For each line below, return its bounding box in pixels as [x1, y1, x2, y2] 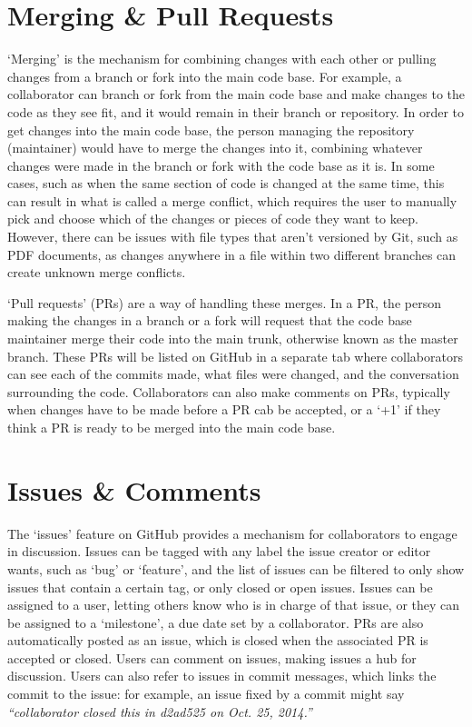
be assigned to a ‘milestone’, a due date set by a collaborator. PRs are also [7, 612, 424, 632]
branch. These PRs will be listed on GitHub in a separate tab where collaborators [7, 346, 463, 365]
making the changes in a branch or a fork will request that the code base [7, 311, 412, 330]
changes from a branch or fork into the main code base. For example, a [7, 66, 402, 85]
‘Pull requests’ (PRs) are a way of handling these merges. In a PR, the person [7, 293, 441, 312]
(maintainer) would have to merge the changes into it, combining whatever [7, 138, 423, 157]
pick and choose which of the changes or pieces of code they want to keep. [7, 209, 418, 228]
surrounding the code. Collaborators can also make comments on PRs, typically [7, 382, 450, 401]
